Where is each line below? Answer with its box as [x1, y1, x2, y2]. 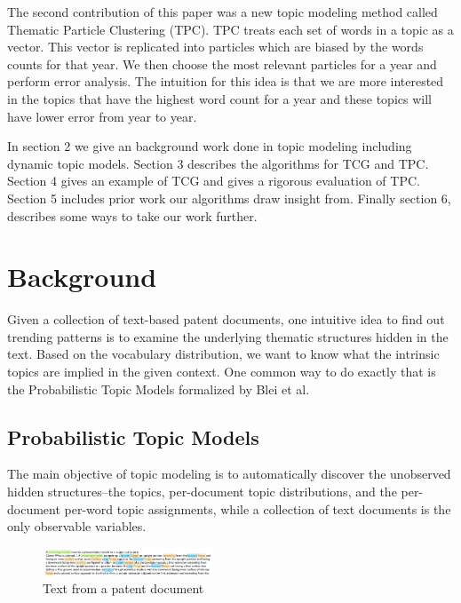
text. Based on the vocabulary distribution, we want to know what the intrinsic [7, 345, 440, 363]
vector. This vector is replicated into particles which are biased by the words [7, 37, 424, 56]
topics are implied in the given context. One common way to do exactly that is [7, 362, 436, 381]
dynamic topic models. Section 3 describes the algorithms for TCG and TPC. [7, 154, 429, 172]
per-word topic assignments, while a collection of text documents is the [64, 499, 451, 518]
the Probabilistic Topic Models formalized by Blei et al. [7, 379, 310, 398]
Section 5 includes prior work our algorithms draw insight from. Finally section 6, [7, 188, 451, 207]
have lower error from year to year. [7, 107, 197, 125]
